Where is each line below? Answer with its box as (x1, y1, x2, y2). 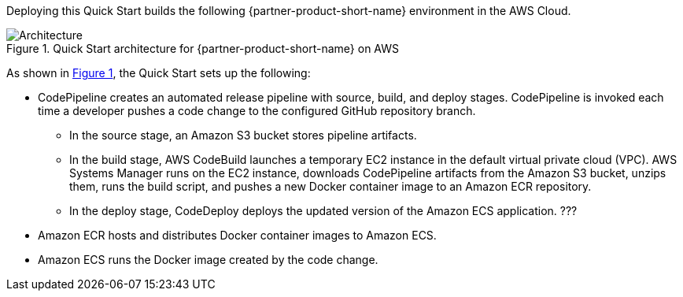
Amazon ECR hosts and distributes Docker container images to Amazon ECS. (38, 228, 437, 242)
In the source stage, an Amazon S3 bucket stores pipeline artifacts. (69, 128, 417, 142)
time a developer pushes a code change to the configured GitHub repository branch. (38, 104, 476, 117)
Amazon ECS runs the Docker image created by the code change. (38, 253, 378, 266)
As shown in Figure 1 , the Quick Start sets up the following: (6, 66, 311, 80)
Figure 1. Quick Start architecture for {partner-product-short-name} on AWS (6, 42, 400, 55)
